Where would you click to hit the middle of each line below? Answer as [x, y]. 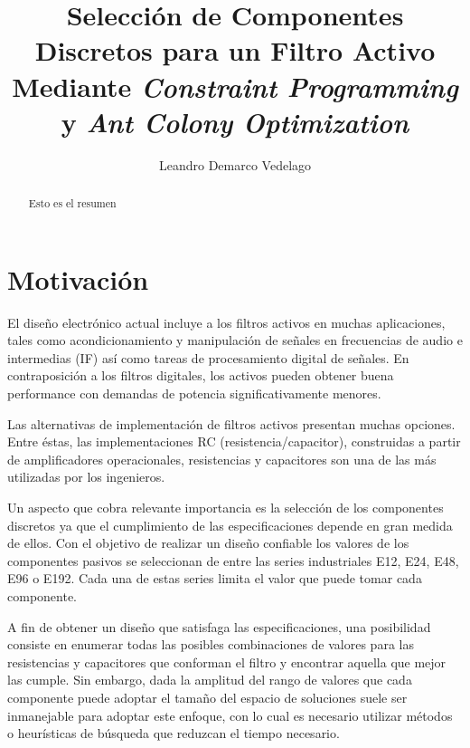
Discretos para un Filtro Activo [235, 50]
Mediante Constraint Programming [235, 86]
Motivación [78, 278]
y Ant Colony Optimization [235, 121]
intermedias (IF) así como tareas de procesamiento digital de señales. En [208, 357]
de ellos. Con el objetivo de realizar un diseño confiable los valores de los [208, 543]
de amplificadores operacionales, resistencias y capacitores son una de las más [222, 459]
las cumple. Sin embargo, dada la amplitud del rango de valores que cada [210, 680]
